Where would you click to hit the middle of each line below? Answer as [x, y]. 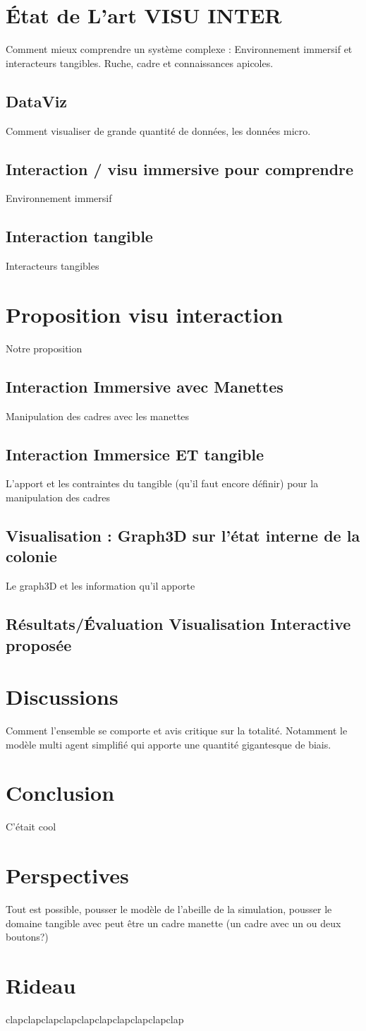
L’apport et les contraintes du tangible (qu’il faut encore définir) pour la [162, 483]
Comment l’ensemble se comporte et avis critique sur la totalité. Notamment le [177, 731]
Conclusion [60, 793]
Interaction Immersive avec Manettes [145, 386]
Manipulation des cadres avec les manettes [98, 416]
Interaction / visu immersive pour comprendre [180, 168]
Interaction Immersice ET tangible [135, 454]
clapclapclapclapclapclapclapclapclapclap [95, 1019]
